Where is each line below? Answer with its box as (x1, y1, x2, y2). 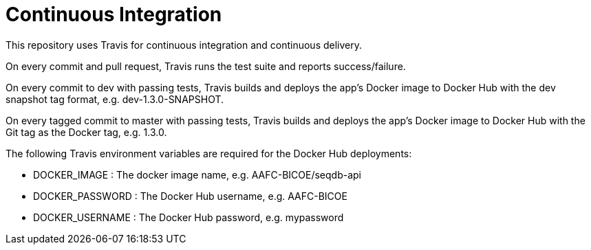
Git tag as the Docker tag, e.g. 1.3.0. (6, 126, 167, 138)
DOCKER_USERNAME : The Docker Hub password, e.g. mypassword (33, 211, 344, 223)
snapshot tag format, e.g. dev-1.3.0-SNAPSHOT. (6, 93, 224, 105)
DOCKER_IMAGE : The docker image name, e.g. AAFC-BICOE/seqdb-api (33, 168, 361, 181)
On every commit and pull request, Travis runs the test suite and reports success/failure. (6, 60, 406, 72)
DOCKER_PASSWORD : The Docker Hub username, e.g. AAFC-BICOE (33, 190, 347, 202)
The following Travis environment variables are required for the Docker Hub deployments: (6, 147, 412, 159)
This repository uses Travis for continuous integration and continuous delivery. (6, 38, 363, 51)
